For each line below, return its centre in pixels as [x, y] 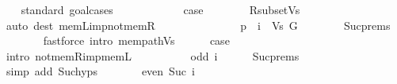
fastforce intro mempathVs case [136, 40]
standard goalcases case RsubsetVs [160, 9]
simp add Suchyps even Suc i [100, 71]
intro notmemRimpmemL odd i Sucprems [153, 55]
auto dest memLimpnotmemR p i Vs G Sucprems [198, 25]
